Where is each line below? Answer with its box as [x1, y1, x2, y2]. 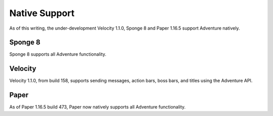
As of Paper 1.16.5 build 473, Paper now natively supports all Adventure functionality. [9, 104, 186, 110]
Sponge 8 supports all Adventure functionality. [9, 51, 107, 57]
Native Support [9, 8, 75, 19]
